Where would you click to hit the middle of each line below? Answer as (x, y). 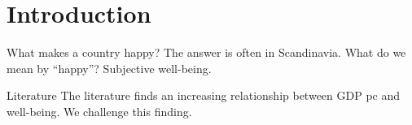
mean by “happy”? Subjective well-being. (109, 68)
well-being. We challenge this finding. (99, 111)
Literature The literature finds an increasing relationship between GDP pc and (204, 95)
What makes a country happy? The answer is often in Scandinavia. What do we (206, 52)
